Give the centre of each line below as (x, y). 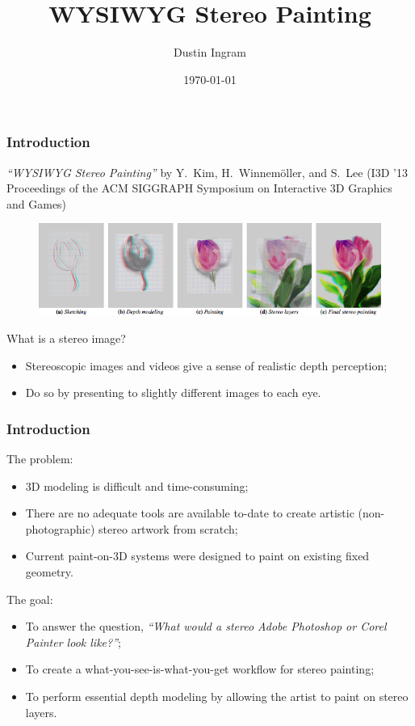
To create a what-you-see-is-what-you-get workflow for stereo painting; (200, 669)
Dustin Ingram (210, 52)
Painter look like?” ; (73, 642)
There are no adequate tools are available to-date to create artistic (190, 513)
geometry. (49, 572)
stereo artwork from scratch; (168, 528)
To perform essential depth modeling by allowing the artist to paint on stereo (217, 696)
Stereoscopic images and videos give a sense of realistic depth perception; (206, 365)
